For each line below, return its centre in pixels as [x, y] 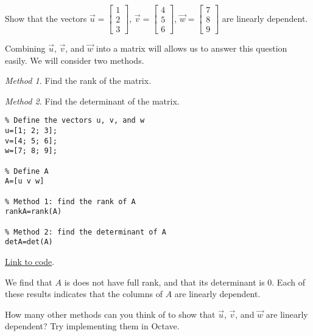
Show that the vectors [46, 18]
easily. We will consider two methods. [75, 60]
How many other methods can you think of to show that [110, 314]
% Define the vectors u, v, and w [75, 121]
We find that [29, 282]
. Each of [288, 282]
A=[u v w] [25, 181]
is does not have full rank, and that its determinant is [164, 282]
